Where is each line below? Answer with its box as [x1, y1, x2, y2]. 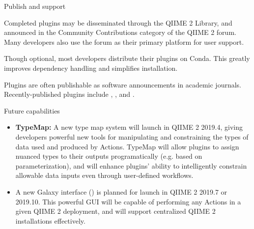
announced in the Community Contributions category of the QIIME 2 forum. [4, 27, 236, 37]
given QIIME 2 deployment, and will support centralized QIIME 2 [15, 206, 216, 216]
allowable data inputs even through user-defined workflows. [15, 170, 194, 180]
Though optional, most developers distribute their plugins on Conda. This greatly [4, 53, 250, 63]
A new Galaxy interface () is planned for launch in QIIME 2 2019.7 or [15, 186, 227, 197]
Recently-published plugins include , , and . [4, 89, 135, 99]
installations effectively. [15, 215, 85, 226]
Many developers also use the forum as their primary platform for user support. [4, 36, 244, 47]
